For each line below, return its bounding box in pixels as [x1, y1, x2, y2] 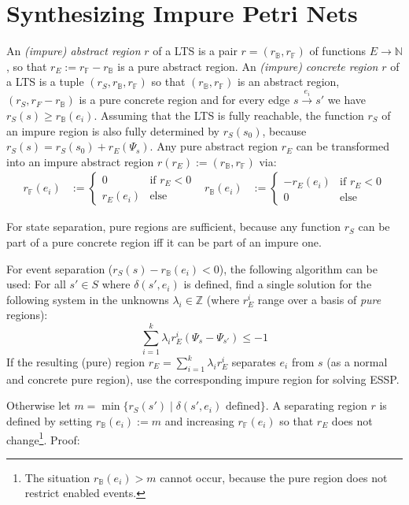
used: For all [6, 276, 66, 292]
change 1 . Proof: [6, 429, 80, 447]
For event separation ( [6, 260, 113, 277]
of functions [309, 43, 367, 59]
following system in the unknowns [6, 291, 169, 307]
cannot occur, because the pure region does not [160, 469, 388, 485]
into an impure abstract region [6, 153, 154, 169]
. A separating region [265, 397, 367, 414]
